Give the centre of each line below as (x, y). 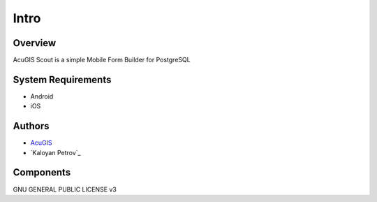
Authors (31, 126)
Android (42, 96)
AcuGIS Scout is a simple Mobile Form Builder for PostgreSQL (102, 60)
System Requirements (62, 79)
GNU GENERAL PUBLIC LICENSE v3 (65, 189)
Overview (35, 43)
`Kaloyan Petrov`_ (56, 152)
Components (42, 172)
